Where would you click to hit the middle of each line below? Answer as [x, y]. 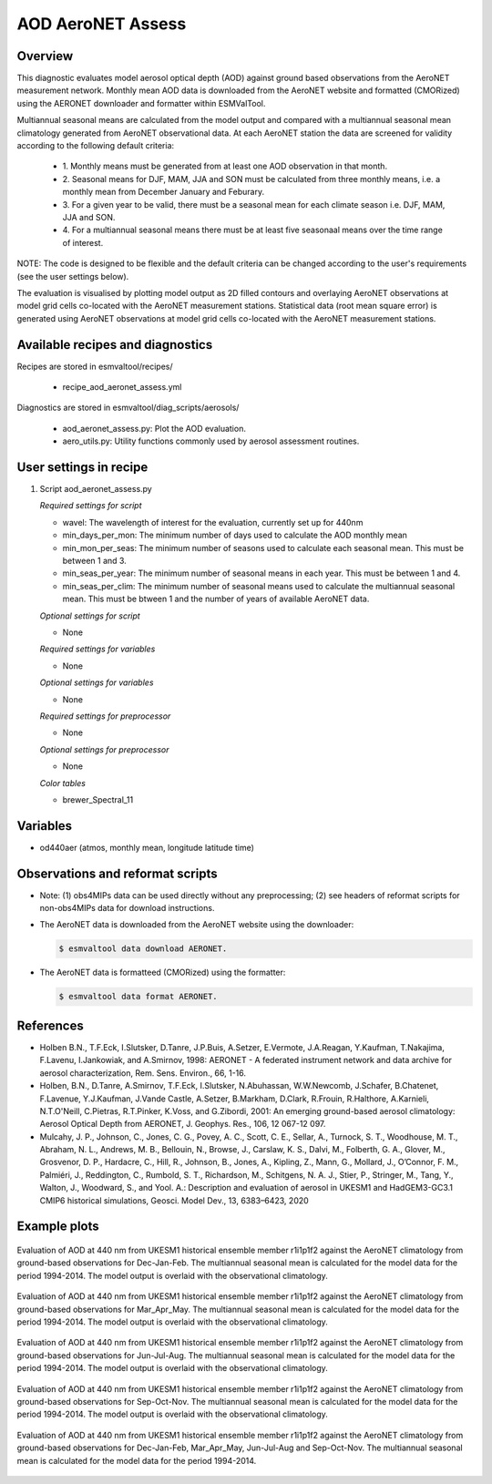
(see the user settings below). [73, 276]
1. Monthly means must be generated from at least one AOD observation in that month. [225, 166]
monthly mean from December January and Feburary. [163, 192]
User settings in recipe [82, 467]
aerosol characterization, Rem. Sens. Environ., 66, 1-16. [143, 1073]
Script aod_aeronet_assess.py [96, 489]
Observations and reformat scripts [117, 873]
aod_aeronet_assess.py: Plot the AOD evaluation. [154, 428]
